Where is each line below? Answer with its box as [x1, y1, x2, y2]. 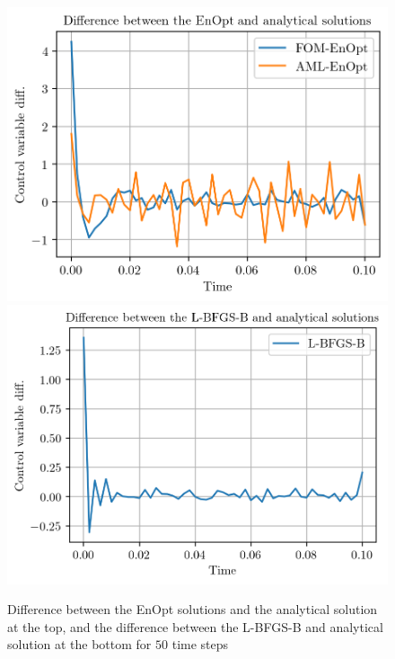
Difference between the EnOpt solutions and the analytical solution [7, 600, 378, 619]
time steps [171, 635, 229, 654]
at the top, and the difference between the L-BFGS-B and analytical [7, 617, 383, 636]
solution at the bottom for [7, 635, 152, 654]
